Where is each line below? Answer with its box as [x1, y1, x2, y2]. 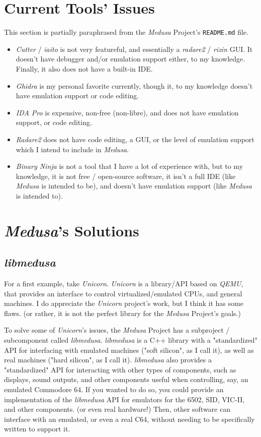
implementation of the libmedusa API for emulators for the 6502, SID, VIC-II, [4, 394, 245, 404]
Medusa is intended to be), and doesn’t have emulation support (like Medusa [16, 180, 252, 191]
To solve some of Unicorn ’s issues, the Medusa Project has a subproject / [4, 325, 230, 335]
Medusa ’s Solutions [4, 220, 139, 241]
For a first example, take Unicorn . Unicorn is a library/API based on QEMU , [4, 278, 243, 289]
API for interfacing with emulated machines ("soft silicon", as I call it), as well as [4, 344, 254, 355]
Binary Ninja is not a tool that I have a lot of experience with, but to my [16, 161, 243, 171]
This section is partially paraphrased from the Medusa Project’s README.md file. [4, 27, 248, 37]
